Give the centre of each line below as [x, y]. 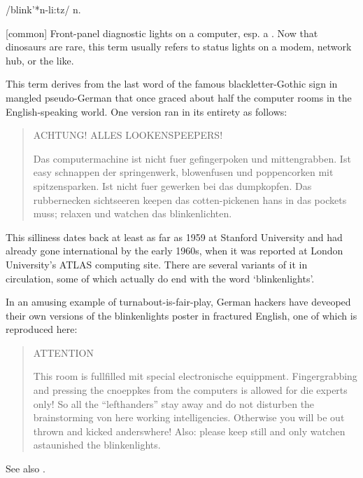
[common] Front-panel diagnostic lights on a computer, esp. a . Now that [162, 33]
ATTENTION [63, 352]
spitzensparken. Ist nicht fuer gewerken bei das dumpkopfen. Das [172, 185]
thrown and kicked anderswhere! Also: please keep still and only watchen [189, 431]
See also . [26, 469]
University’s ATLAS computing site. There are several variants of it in [157, 264]
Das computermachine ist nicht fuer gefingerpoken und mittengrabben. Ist [192, 158]
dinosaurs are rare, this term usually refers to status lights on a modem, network [179, 47]
